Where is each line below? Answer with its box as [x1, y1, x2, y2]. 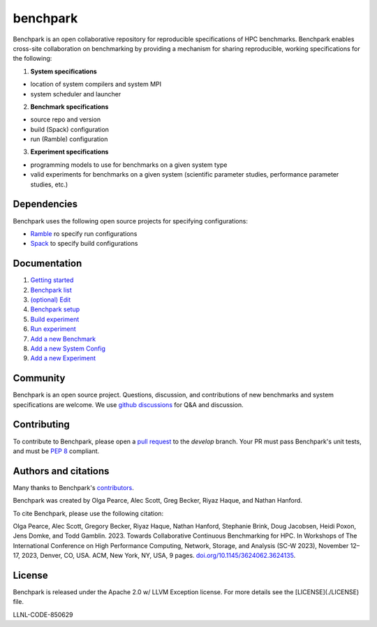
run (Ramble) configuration [30, 135, 108, 143]
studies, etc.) [30, 180, 68, 189]
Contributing [13, 419, 70, 431]
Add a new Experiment [30, 354, 96, 362]
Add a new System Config [30, 344, 106, 353]
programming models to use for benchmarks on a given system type [30, 161, 228, 169]
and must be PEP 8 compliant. [13, 447, 100, 455]
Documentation [13, 258, 82, 270]
